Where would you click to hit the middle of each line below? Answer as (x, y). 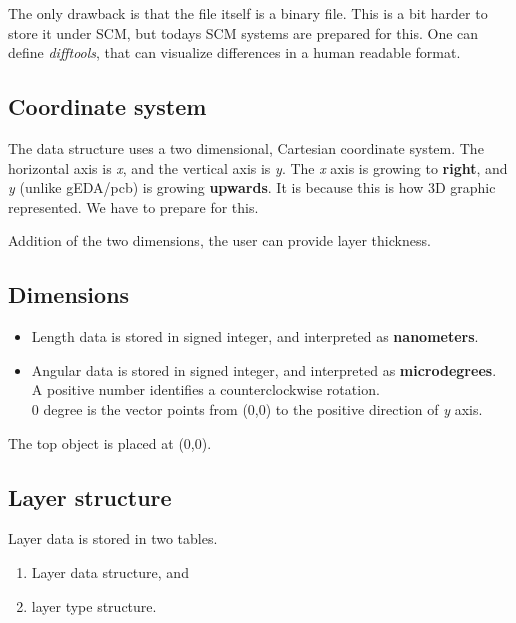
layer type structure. (94, 605)
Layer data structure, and (110, 571)
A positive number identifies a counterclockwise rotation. (205, 389)
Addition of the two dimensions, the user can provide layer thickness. (219, 240)
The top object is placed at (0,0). (110, 442)
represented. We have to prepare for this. (133, 206)
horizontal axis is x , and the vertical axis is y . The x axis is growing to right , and (258, 167)
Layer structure (90, 496)
